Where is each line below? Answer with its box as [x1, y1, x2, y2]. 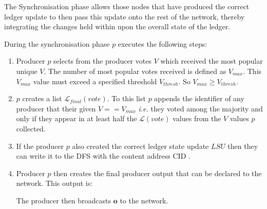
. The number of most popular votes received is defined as [44, 65, 226, 76]
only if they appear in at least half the [16, 113, 137, 124]
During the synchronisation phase [4, 38, 110, 49]
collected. [16, 123, 46, 134]
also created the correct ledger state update [72, 140, 209, 151]
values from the [173, 113, 221, 124]
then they [227, 140, 258, 151]
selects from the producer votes [53, 55, 151, 66]
